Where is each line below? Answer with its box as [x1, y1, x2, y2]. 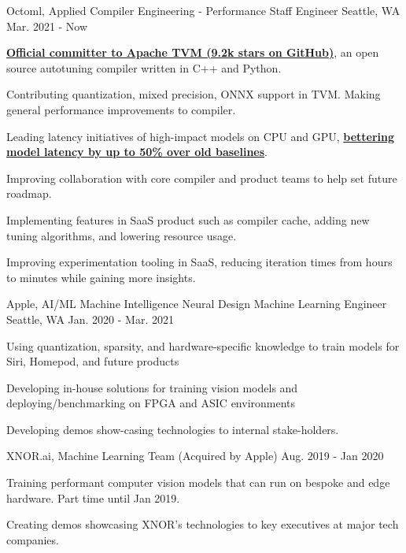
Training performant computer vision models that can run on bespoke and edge [6, 474, 390, 491]
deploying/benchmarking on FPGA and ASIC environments [6, 395, 296, 411]
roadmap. [6, 185, 52, 202]
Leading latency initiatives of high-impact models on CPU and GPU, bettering [6, 128, 395, 144]
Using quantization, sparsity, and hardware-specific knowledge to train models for [6, 337, 400, 354]
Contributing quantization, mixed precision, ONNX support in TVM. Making [6, 86, 381, 102]
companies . [6, 531, 59, 547]
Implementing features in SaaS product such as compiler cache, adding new [6, 211, 370, 228]
